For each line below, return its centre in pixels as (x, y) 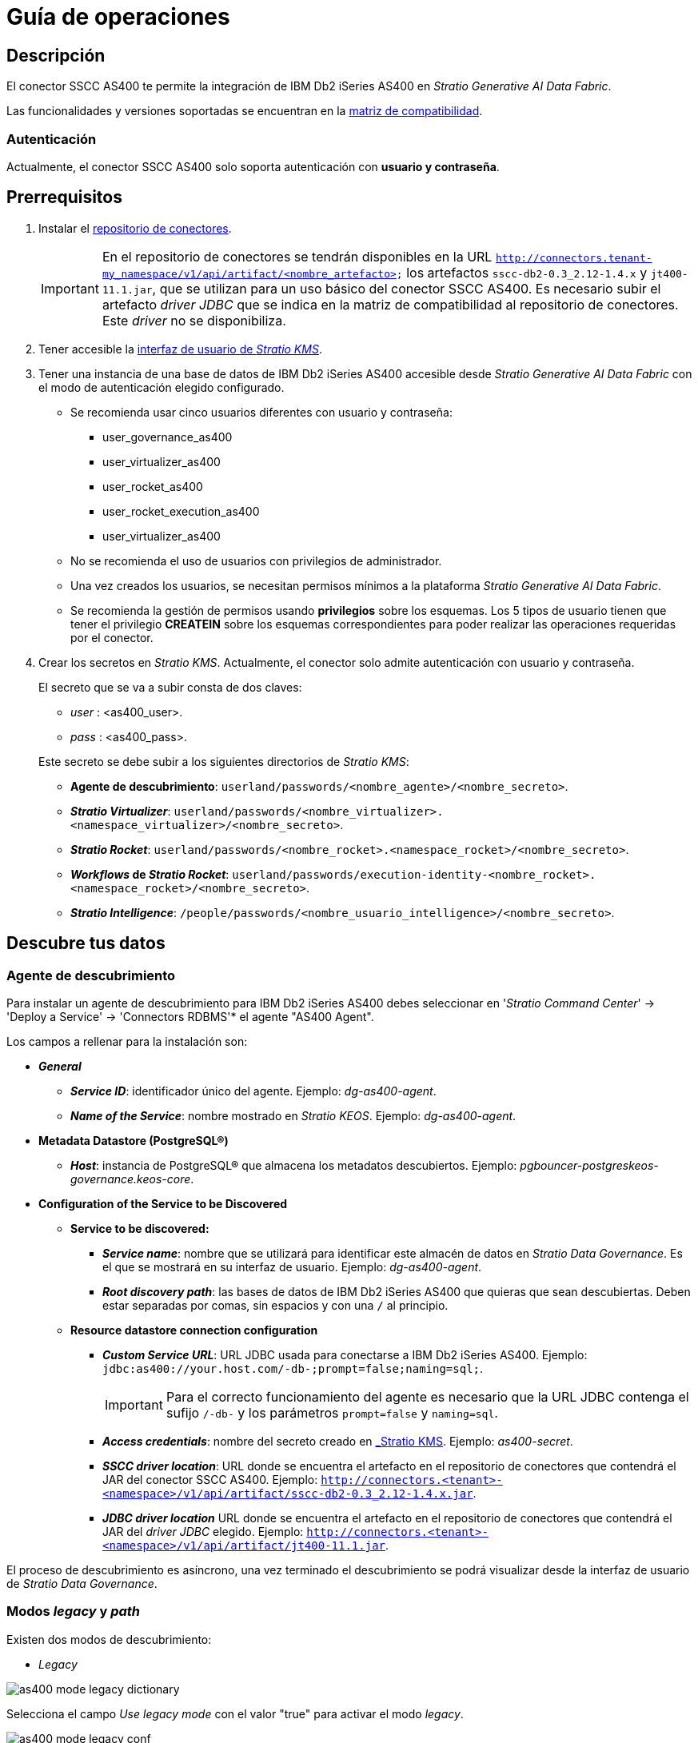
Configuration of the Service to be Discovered (163, 1203)
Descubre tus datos (86, 943)
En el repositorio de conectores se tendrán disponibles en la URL (297, 256)
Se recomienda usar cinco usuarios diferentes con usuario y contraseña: (261, 412)
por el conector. (112, 637)
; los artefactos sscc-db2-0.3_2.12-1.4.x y (522, 272)
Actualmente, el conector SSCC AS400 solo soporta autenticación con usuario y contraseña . (253, 166)
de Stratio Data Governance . (82, 1583)
